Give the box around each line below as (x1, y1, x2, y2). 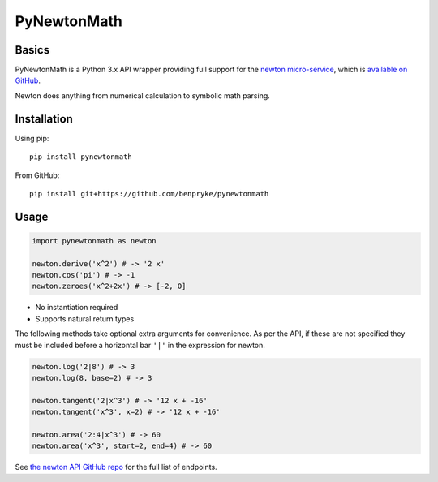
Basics (15, 43, 50, 57)
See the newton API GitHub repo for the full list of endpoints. (15, 463, 218, 472)
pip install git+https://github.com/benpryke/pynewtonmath (29, 189, 269, 198)
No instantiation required (35, 303, 118, 312)
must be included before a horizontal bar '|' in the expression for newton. (15, 340, 265, 350)
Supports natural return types (35, 313, 135, 324)
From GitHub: (15, 170, 60, 180)
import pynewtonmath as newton (32, 236, 157, 245)
